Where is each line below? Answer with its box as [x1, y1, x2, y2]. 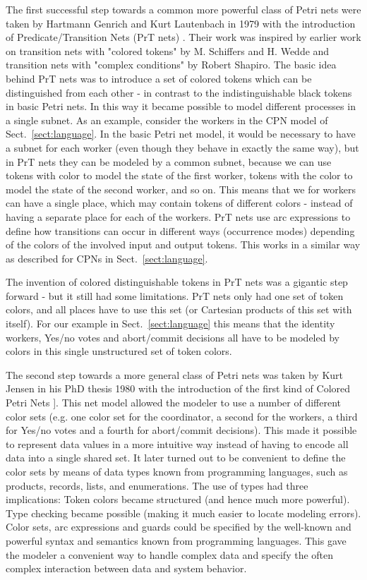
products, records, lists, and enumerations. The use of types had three [6, 478, 308, 493]
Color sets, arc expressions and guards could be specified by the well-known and [6, 519, 351, 534]
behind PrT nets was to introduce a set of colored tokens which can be [6, 71, 312, 85]
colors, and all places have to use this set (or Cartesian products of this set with [6, 302, 352, 317]
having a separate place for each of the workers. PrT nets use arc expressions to [6, 209, 351, 224]
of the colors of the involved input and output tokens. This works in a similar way [6, 237, 361, 252]
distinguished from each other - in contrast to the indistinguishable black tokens [6, 85, 352, 99]
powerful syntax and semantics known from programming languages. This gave [6, 533, 347, 548]
